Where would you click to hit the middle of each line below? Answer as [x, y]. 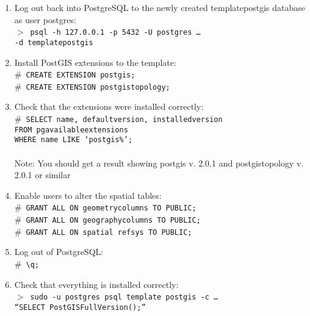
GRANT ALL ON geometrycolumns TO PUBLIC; [111, 208]
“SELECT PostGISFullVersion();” [80, 307]
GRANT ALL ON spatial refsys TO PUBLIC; [109, 232]
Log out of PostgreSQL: [59, 252]
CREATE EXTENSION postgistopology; [98, 87]
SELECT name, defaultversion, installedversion [124, 120]
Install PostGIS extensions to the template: [95, 62]
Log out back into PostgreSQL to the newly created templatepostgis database [160, 7]
